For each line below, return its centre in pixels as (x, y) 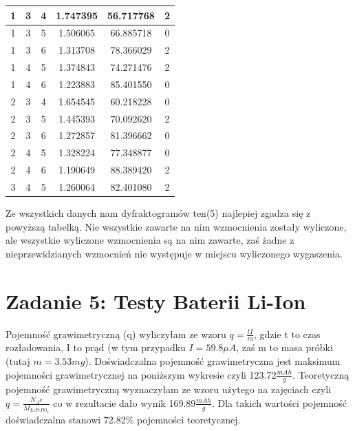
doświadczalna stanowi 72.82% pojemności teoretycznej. (123, 420)
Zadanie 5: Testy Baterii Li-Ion (156, 301)
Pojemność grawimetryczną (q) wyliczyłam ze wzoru (116, 334)
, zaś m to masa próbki (284, 347)
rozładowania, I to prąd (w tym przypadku (96, 347)
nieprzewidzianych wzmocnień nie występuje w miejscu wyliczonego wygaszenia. (174, 253)
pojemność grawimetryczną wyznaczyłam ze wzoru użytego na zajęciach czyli (169, 389)
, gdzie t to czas (287, 334)
